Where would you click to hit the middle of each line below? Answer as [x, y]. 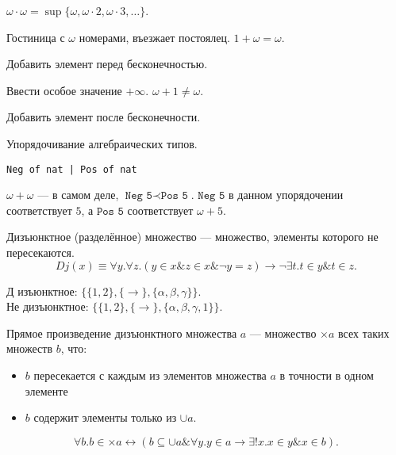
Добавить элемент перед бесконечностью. [107, 64]
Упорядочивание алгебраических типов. [102, 143]
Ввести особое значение [64, 90]
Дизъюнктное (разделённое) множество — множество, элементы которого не [192, 237]
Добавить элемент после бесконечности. [104, 117]
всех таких [364, 333]
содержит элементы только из [105, 417]
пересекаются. [40, 252]
